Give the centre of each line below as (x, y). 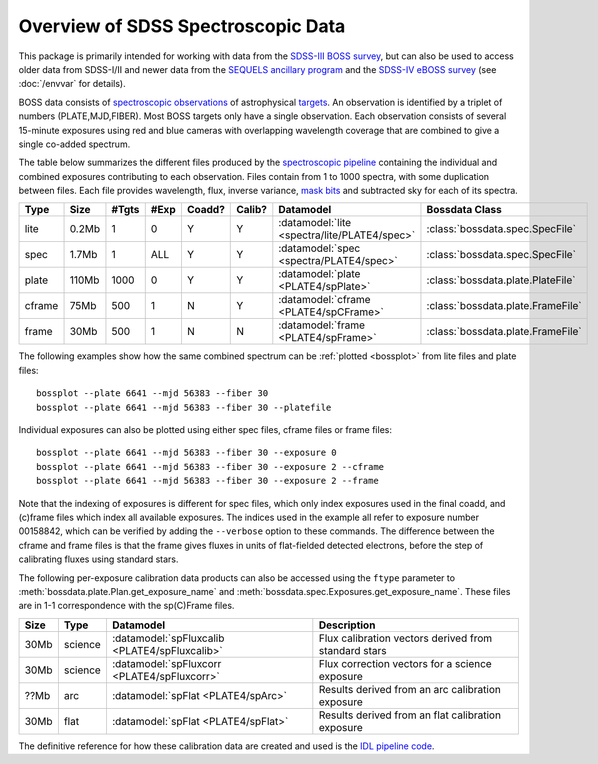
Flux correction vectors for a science (405, 663)
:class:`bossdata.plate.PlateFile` (501, 280)
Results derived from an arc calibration (410, 689)
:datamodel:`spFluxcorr (166, 663)
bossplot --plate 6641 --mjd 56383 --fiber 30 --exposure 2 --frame (207, 481)
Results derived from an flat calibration (410, 715)
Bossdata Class (464, 210)
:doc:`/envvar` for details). (72, 84)
